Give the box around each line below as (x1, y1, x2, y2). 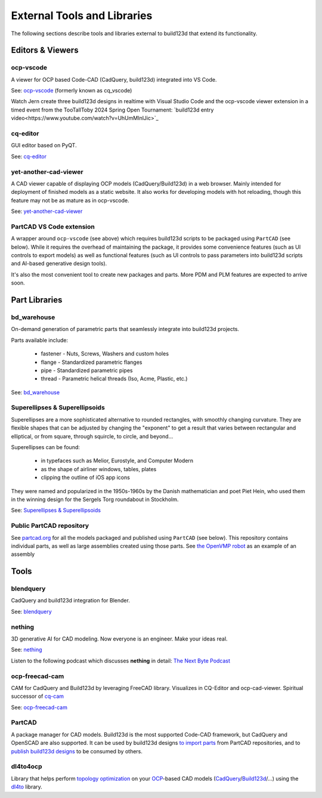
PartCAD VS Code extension (11, 222, 95, 231)
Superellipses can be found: (11, 444, 80, 451)
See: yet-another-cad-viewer (11, 208, 83, 215)
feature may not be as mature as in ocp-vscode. (11, 197, 129, 204)
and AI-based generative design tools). (11, 260, 107, 267)
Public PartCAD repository (11, 522, 89, 530)
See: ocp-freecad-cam (11, 704, 68, 711)
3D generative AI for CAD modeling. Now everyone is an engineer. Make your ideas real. (11, 635, 228, 642)
